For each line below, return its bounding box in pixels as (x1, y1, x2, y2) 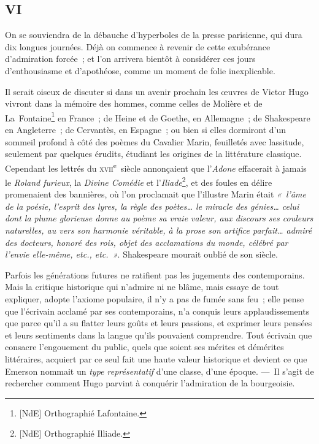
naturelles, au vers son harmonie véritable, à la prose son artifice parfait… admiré (5, 224, 312, 237)
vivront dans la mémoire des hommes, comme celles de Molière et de (5, 97, 263, 110)
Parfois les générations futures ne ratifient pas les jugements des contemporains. (5, 268, 305, 281)
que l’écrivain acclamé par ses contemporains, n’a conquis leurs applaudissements (5, 304, 310, 317)
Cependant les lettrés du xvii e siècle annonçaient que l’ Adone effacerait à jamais (5, 159, 307, 174)
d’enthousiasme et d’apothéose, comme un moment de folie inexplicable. (5, 64, 275, 77)
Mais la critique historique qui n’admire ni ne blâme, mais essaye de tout (5, 280, 279, 293)
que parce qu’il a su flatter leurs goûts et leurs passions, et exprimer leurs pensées (5, 316, 312, 329)
